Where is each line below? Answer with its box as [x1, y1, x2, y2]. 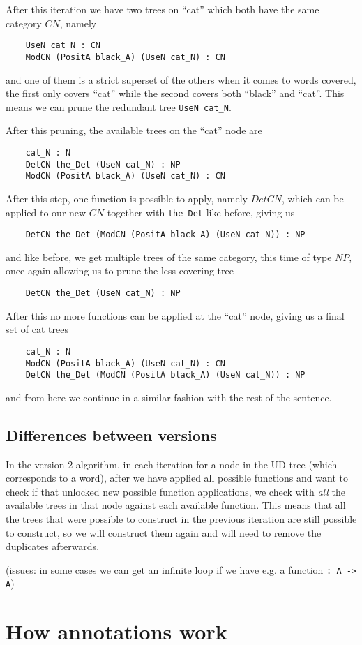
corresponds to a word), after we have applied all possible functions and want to [6, 470, 348, 485]
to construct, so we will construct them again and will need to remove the [6, 525, 322, 540]
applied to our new [6, 205, 86, 219]
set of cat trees [6, 322, 68, 336]
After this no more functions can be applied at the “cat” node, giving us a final [6, 308, 345, 322]
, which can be [282, 191, 344, 205]
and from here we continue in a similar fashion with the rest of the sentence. [6, 390, 332, 404]
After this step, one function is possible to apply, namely [6, 191, 248, 205]
